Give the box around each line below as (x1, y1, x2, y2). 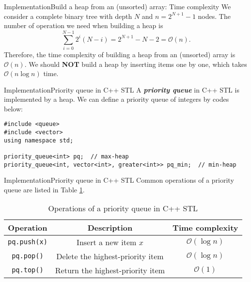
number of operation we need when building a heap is (4, 20, 163, 31)
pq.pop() (12, 252, 44, 260)
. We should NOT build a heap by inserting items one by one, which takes (24, 59, 247, 69)
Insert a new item (77, 236, 137, 248)
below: (4, 103, 23, 113)
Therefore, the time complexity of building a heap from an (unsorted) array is (4, 49, 235, 59)
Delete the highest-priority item (56, 250, 164, 262)
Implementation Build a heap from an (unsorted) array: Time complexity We (4, 1, 231, 11)
